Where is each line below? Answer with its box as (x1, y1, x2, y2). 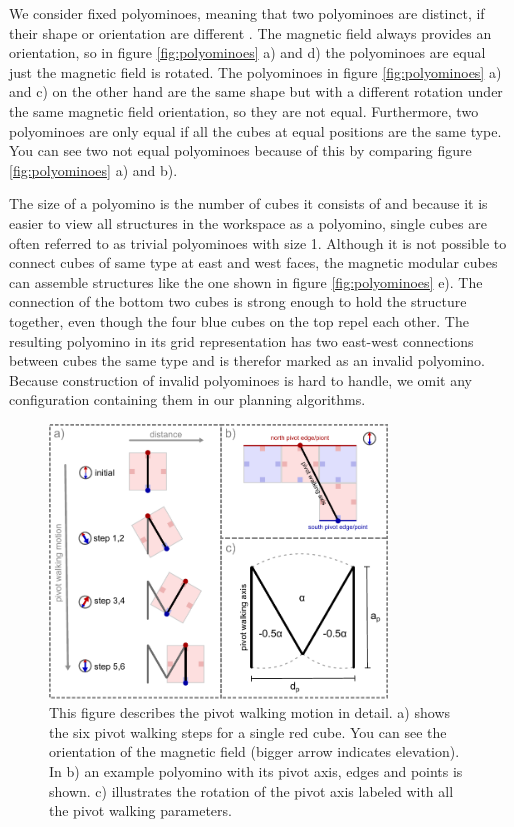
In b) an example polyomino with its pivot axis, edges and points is (49, 760, 463, 781)
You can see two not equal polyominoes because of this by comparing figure (9, 140, 472, 161)
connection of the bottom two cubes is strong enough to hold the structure (9, 291, 467, 312)
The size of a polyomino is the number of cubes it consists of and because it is (9, 193, 488, 214)
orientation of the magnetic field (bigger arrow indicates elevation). (49, 741, 460, 762)
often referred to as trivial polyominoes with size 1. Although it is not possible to (9, 232, 507, 253)
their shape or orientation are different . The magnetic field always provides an (9, 22, 492, 43)
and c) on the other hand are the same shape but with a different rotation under (9, 81, 503, 102)
